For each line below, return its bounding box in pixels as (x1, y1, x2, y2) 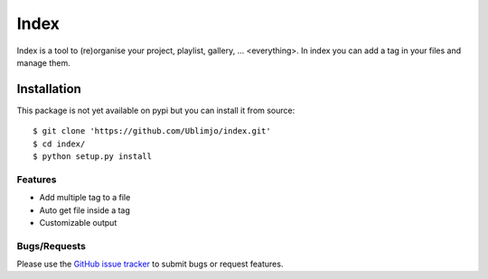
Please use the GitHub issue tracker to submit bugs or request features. (16, 258, 284, 270)
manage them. (16, 57, 71, 68)
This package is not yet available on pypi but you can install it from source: (16, 105, 296, 116)
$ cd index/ (33, 138, 86, 149)
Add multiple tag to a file (39, 192, 131, 203)
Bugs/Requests (16, 239, 86, 252)
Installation (16, 81, 81, 97)
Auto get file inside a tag (39, 204, 131, 216)
